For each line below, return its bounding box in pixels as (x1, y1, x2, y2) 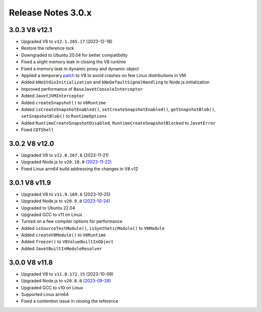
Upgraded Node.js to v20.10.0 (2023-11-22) (21, 159, 112, 165)
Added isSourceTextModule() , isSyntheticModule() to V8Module (21, 225, 165, 231)
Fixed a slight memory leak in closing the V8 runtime (21, 59, 126, 65)
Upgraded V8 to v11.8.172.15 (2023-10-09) (21, 271, 114, 277)
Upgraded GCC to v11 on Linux (21, 212, 82, 217)
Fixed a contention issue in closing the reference (21, 298, 118, 304)
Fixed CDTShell (21, 127, 54, 133)
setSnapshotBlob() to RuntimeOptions (21, 113, 107, 119)
